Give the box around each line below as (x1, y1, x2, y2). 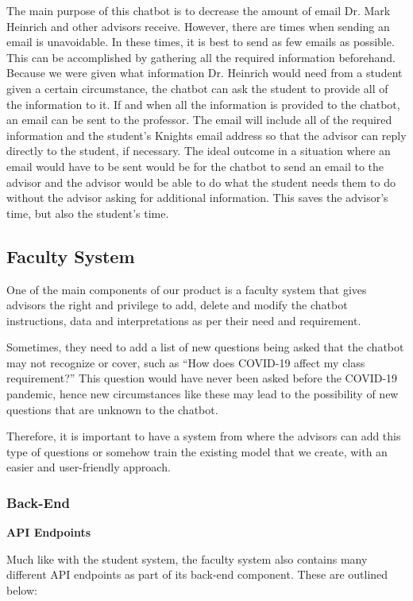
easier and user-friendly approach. (6, 459, 171, 475)
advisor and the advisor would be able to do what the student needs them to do (6, 173, 396, 190)
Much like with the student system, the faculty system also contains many (6, 550, 368, 567)
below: (6, 582, 37, 599)
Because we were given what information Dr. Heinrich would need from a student (6, 64, 403, 81)
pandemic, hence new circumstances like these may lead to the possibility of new (6, 386, 399, 402)
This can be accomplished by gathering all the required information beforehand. (6, 48, 396, 65)
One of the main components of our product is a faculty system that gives (6, 281, 367, 297)
